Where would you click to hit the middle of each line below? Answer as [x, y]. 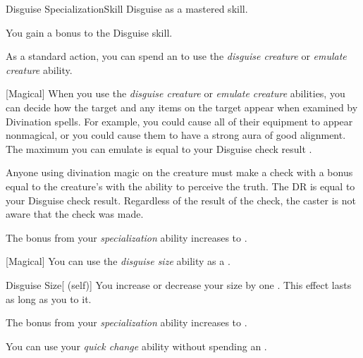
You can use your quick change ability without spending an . [136, 346]
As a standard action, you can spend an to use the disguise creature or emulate [176, 56]
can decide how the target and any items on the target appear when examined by [182, 107]
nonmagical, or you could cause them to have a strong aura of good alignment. [176, 135]
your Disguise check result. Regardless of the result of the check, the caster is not [181, 200]
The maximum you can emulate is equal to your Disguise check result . [159, 148]
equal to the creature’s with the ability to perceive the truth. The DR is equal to [180, 186]
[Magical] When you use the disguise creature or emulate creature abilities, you [176, 93]
